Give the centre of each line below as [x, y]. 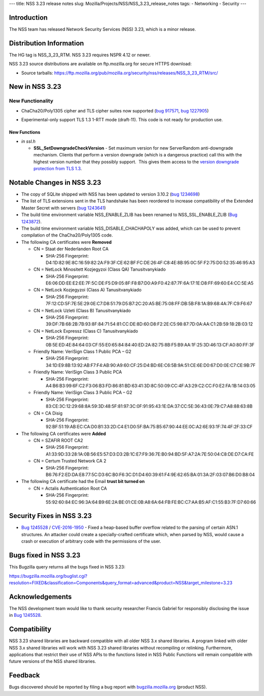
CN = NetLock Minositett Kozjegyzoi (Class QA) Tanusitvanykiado [100, 269]
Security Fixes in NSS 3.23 [50, 516]
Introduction [28, 17]
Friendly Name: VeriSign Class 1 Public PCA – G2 [82, 351]
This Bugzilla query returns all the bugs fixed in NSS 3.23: [67, 567]
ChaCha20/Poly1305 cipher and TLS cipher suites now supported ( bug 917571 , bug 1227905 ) [115, 110]
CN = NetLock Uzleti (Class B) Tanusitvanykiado [82, 310]
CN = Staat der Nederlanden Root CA [71, 249]
